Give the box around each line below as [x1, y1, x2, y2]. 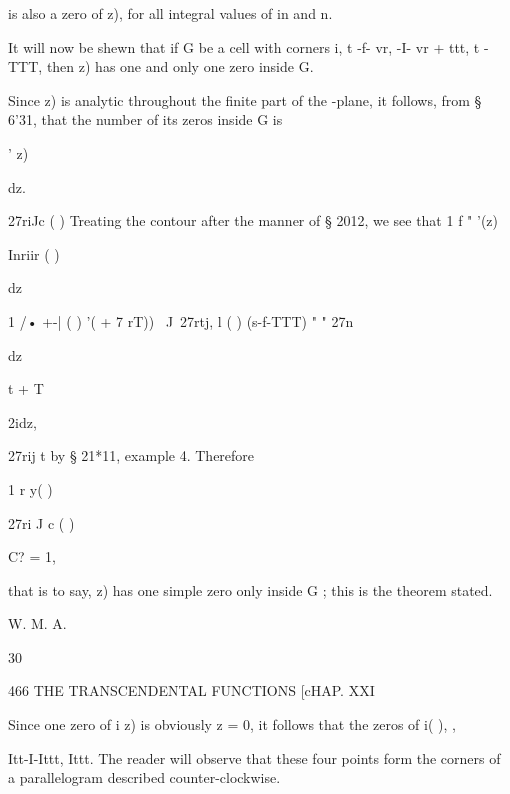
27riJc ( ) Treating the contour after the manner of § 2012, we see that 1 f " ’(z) [8, 210, 498, 231]
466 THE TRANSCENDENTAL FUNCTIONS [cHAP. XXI [8, 680, 375, 701]
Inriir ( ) [8, 243, 60, 264]
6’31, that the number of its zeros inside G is [8, 109, 283, 130]
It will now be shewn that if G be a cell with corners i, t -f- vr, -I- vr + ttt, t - [8, 36, 489, 57]
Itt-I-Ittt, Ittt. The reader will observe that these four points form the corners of [8, 747, 501, 768]
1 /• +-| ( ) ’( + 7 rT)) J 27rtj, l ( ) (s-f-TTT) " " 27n [8, 310, 354, 331]
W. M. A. [8, 613, 67, 634]
